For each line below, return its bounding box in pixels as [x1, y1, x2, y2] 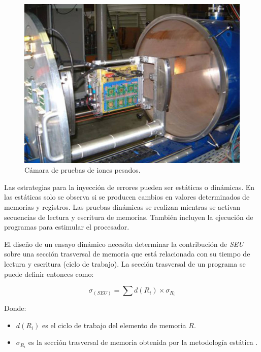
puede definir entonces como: [4, 268, 94, 279]
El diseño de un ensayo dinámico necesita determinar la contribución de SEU [4, 238, 244, 249]
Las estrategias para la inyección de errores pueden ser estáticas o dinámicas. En [4, 181, 255, 192]
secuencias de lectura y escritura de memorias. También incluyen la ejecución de [4, 211, 253, 222]
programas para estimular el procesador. [4, 221, 129, 232]
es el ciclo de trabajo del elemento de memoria [42, 319, 186, 330]
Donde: [4, 303, 26, 313]
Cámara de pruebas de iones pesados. [24, 165, 141, 175]
